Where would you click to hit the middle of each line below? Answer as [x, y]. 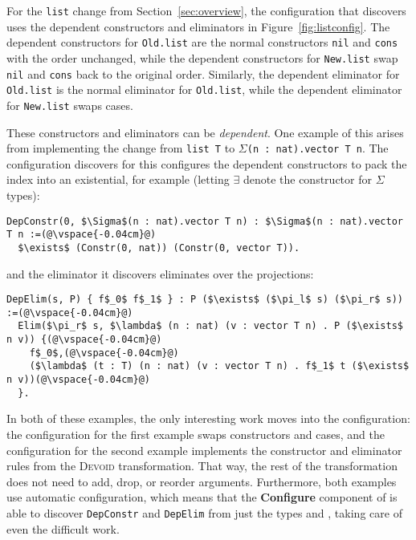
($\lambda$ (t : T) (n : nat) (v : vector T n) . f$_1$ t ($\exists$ [219, 366]
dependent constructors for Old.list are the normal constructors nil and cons [202, 42]
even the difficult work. [63, 528]
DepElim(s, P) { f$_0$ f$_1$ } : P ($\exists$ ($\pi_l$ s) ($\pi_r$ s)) [205, 300]
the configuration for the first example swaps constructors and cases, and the [196, 434]
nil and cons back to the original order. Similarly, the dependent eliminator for [203, 73]
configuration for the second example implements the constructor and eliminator [204, 450]
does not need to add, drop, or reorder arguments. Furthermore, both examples [202, 481]
